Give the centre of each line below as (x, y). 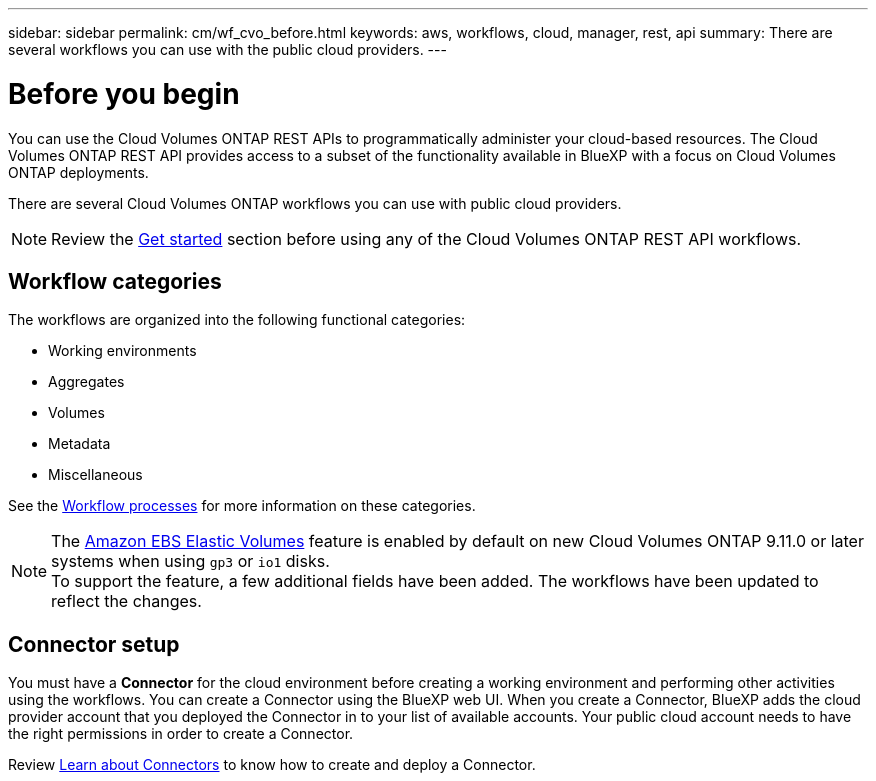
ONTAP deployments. (78, 172)
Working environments (122, 351)
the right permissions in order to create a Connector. (181, 734)
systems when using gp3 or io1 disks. (190, 561)
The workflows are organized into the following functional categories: (237, 320)
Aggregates (86, 382)
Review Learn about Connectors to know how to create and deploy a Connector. (272, 765)
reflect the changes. (126, 601)
